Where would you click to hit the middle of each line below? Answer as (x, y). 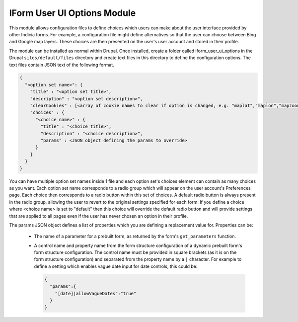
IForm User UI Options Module (73, 13)
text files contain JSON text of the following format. (62, 65)
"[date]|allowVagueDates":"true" (96, 293)
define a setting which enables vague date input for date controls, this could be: (116, 266)
